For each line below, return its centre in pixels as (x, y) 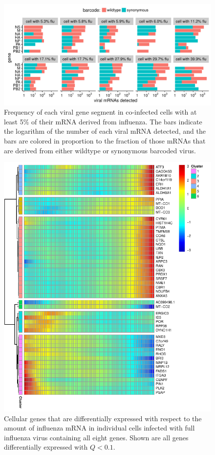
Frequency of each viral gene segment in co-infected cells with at (100, 112)
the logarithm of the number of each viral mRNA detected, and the (105, 131)
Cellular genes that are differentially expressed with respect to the (103, 418)
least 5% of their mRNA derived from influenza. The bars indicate (103, 121)
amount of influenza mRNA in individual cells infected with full (99, 428)
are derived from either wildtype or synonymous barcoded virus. (100, 150)
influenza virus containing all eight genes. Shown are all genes (96, 437)
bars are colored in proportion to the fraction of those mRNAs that (105, 140)
